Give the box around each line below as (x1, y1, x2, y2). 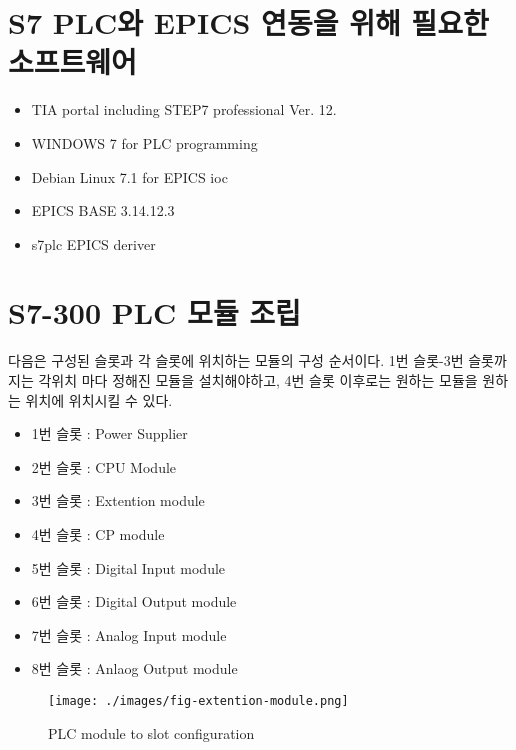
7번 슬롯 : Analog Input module (31, 624, 227, 645)
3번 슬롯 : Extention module (31, 490, 205, 511)
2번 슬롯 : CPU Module (31, 456, 177, 477)
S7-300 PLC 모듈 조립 (8, 292, 301, 333)
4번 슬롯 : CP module (31, 523, 165, 544)
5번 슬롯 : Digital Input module (31, 557, 226, 578)
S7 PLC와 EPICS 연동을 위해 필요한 (8, 2, 489, 43)
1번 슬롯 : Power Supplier (31, 423, 188, 444)
